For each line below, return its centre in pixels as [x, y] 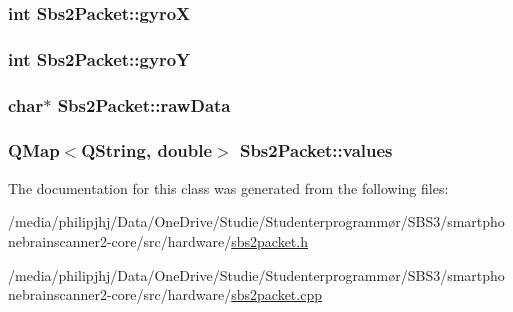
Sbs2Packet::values [316, 150]
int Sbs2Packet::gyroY [99, 58]
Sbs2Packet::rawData [144, 104]
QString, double [147, 150]
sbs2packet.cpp [276, 294]
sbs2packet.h [269, 240]
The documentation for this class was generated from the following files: [228, 187]
